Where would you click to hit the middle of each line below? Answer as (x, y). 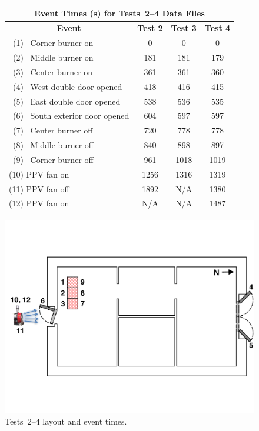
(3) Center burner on (53, 71)
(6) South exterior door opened (71, 116)
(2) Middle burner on (53, 57)
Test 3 (184, 28)
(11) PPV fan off (39, 188)
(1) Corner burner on (53, 43)
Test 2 (150, 28)
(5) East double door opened (67, 101)
